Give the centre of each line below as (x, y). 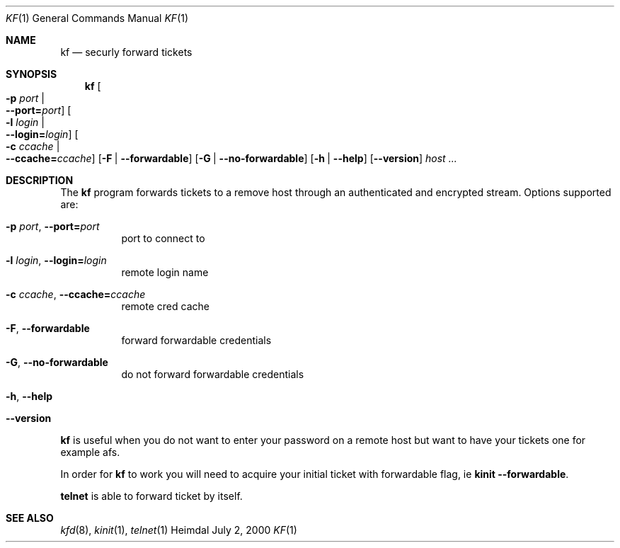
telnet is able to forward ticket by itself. (151, 496)
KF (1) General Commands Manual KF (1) (97, 18)
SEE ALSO (30, 518)
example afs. (90, 452)
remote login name (165, 272)
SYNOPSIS (31, 74)
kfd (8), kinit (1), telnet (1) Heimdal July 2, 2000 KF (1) (179, 530)
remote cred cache (165, 306)
